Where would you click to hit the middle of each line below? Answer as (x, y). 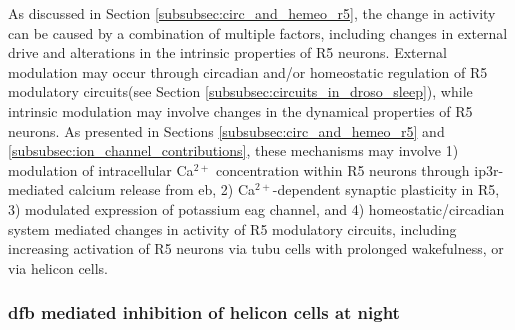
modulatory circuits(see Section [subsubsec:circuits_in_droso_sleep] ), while (240, 91)
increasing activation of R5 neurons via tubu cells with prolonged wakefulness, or (256, 248)
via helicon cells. (58, 267)
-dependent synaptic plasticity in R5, (386, 189)
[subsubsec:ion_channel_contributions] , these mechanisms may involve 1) (233, 150)
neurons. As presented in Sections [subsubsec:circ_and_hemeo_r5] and (226, 130)
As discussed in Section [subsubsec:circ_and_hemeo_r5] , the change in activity (252, 13)
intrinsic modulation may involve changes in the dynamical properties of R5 (240, 110)
